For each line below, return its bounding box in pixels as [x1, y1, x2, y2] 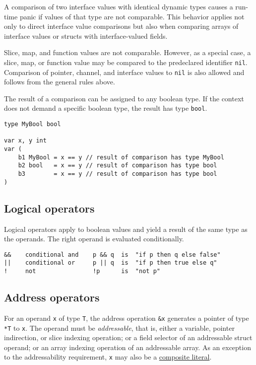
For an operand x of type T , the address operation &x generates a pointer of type [4, 312, 249, 323]
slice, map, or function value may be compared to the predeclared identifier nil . [4, 57, 248, 67]
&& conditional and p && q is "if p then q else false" [4, 251, 221, 258]
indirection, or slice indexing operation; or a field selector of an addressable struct [4, 332, 253, 343]
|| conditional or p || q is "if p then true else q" [4, 259, 217, 267]
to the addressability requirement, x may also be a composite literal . [4, 352, 212, 362]
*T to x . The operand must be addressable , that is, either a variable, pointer [4, 322, 235, 333]
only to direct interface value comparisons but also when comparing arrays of [4, 21, 239, 31]
